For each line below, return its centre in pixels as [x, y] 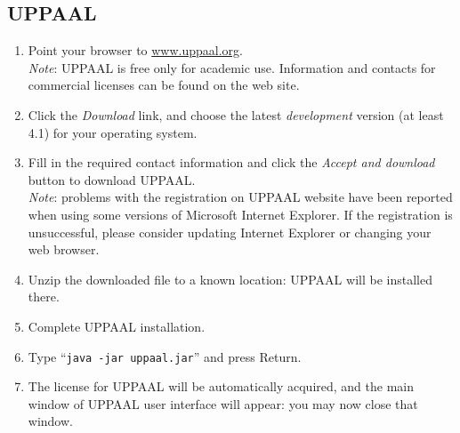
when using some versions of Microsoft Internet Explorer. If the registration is [240, 214]
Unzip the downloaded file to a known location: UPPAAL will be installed [230, 279]
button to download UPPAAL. [112, 179]
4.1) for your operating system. [113, 132]
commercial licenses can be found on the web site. [164, 85]
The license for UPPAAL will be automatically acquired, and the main [221, 386]
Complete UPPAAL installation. [117, 326]
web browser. [64, 249]
